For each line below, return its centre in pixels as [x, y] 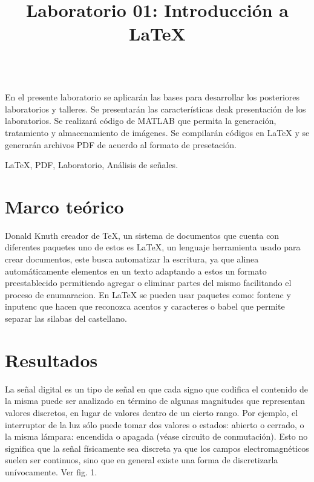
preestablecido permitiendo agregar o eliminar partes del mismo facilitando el [148, 283]
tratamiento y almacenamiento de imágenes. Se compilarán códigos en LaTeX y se [157, 132]
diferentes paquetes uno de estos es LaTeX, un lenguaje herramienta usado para [153, 247]
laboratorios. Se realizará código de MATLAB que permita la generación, [141, 121]
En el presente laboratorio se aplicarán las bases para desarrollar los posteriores [152, 97]
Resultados [51, 360]
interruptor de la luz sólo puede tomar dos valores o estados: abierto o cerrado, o [155, 424]
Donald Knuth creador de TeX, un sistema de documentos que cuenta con [142, 235]
